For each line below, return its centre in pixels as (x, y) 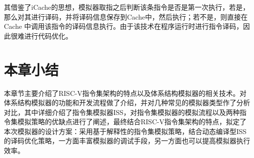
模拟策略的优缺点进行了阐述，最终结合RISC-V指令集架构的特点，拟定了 (132, 122)
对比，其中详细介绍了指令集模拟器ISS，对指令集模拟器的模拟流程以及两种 (122, 112)
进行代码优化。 (48, 35)
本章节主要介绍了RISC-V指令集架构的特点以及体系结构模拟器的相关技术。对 (125, 93)
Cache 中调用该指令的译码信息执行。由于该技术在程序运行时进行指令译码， (124, 26)
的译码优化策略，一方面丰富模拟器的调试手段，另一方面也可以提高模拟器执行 (127, 141)
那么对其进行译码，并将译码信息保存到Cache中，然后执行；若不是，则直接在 (126, 16)
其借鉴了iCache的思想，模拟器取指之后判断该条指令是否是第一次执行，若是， (127, 7)
